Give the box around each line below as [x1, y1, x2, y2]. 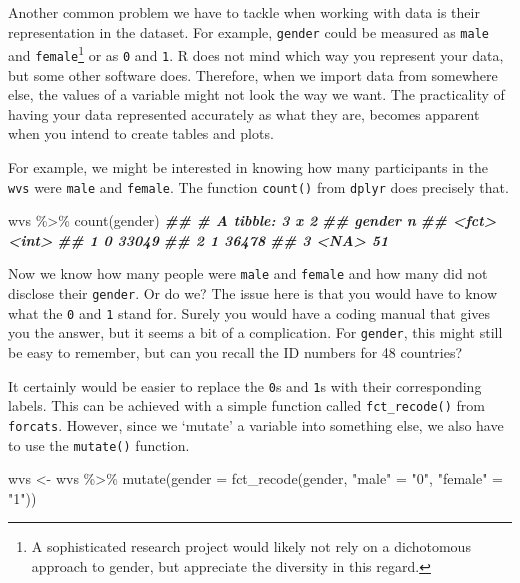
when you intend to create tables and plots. [8, 123, 274, 144]
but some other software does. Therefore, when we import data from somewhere [8, 64, 498, 85]
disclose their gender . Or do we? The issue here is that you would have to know [8, 283, 498, 304]
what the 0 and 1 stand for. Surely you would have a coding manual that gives [8, 302, 491, 323]
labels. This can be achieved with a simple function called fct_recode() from [8, 395, 486, 416]
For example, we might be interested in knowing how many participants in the [8, 156, 488, 177]
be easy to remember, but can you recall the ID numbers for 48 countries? [8, 342, 463, 362]
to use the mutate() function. [8, 434, 190, 455]
